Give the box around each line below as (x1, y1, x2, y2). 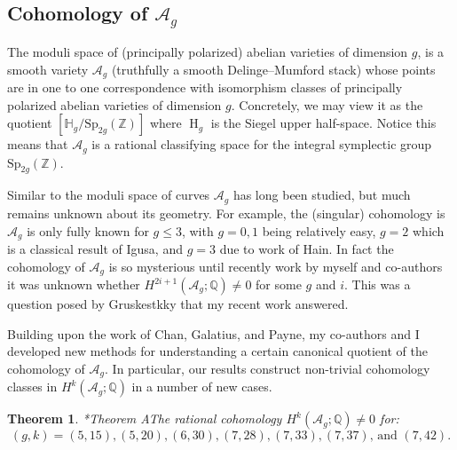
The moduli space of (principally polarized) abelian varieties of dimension (7, 42, 408, 60)
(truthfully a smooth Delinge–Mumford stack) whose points (111, 59, 436, 78)
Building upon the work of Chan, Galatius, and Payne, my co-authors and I (7, 324, 420, 343)
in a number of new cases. (131, 377, 272, 396)
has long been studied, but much (232, 186, 411, 204)
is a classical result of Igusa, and (7, 239, 183, 257)
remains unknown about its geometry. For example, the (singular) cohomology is (7, 203, 445, 222)
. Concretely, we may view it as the (231, 95, 423, 114)
